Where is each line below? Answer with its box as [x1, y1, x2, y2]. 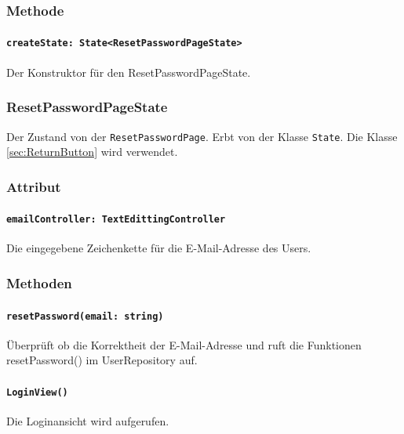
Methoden [6, 273, 72, 292]
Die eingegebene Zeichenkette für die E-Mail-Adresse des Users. [6, 240, 311, 256]
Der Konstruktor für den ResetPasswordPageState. [6, 63, 251, 80]
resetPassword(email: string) [6, 310, 164, 322]
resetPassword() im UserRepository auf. [6, 352, 198, 368]
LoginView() [6, 386, 68, 398]
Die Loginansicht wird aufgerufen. [6, 412, 169, 429]
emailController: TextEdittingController [6, 214, 226, 226]
